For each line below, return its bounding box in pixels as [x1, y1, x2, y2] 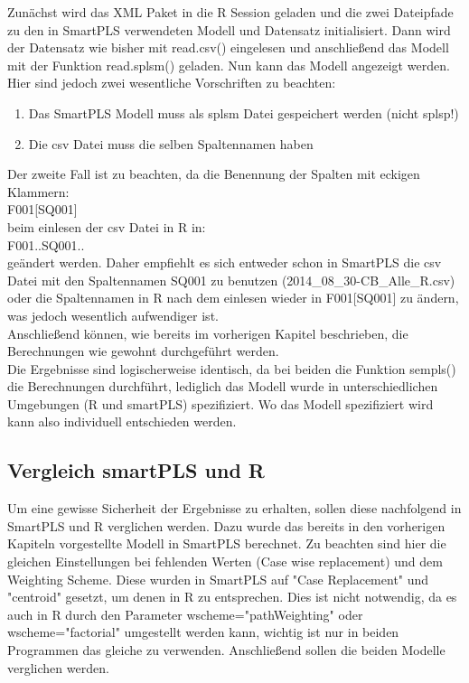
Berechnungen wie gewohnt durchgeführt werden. [7, 341, 279, 360]
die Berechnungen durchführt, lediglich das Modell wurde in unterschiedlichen [7, 377, 438, 396]
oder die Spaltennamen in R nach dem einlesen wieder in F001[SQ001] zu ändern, [7, 288, 459, 307]
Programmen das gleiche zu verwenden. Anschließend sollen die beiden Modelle [7, 641, 446, 660]
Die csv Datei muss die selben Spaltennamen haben [28, 134, 314, 153]
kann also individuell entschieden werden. [7, 412, 237, 431]
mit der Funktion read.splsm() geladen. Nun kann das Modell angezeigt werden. [7, 55, 450, 74]
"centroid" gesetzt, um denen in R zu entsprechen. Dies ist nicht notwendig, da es [7, 587, 457, 606]
